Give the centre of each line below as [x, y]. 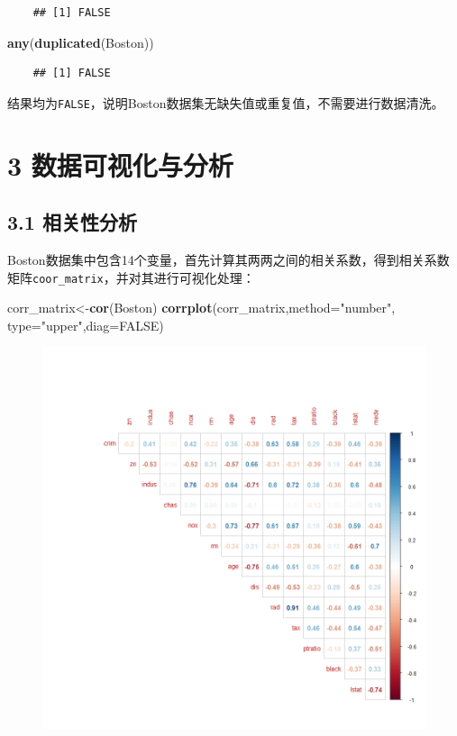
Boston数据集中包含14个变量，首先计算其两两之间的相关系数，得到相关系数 [228, 260]
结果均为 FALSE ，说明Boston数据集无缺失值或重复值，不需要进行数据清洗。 [226, 102]
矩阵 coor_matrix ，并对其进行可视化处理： [131, 277]
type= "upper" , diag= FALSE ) [86, 325]
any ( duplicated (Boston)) [81, 42]
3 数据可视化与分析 [120, 164]
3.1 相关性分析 [72, 222]
